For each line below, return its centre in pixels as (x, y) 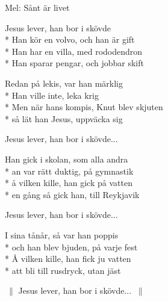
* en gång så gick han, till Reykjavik (72, 194)
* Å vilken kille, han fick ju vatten (68, 259)
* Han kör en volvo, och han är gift (70, 39)
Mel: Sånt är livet (37, 7)
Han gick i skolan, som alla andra (67, 159)
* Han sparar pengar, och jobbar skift (74, 63)
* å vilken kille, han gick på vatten (69, 183)
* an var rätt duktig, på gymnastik (69, 171)
